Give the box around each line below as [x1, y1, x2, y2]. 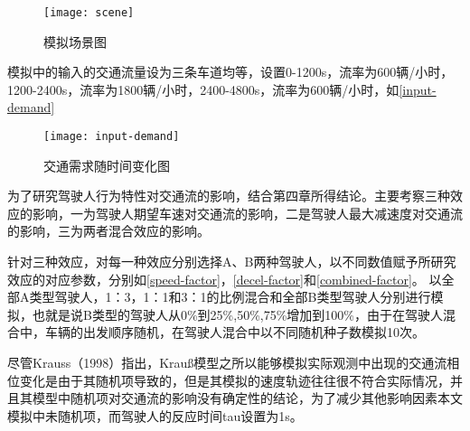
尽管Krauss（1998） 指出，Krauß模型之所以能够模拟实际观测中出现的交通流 [7, 353, 447, 372]
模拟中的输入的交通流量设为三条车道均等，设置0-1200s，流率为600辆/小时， [7, 62, 454, 81]
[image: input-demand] [43, 130, 180, 144]
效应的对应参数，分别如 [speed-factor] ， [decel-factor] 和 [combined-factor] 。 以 [7, 269, 442, 288]
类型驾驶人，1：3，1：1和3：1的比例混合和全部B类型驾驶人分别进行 [29, 287, 431, 306]
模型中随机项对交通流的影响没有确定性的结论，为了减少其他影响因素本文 [32, 389, 463, 408]
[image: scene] [43, 6, 135, 19]
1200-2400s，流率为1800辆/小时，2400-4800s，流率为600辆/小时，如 [7, 80, 399, 98]
